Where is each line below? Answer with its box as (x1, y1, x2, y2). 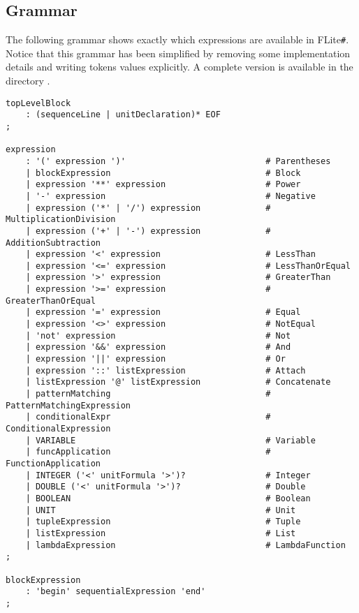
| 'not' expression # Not (25, 330, 291, 341)
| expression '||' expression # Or (25, 354, 286, 364)
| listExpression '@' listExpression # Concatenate (25, 377, 331, 387)
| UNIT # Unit (25, 505, 296, 515)
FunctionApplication (6, 458, 101, 468)
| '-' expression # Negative (25, 191, 316, 201)
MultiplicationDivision (6, 214, 116, 225)
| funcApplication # (25, 447, 271, 457)
